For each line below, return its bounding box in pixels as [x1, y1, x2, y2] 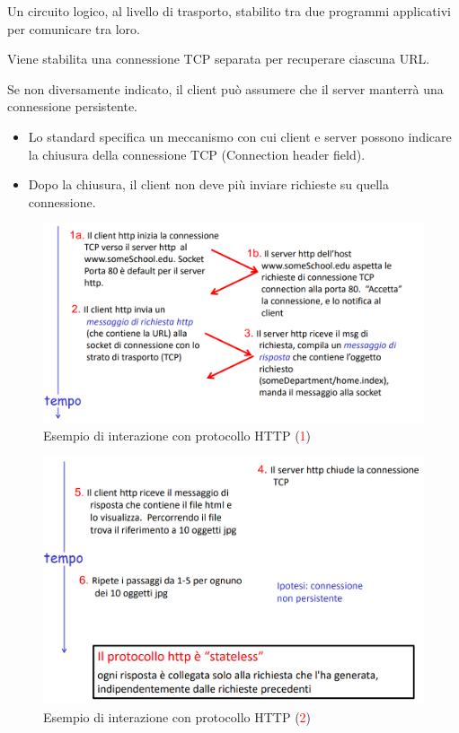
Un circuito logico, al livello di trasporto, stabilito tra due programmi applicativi [7, 2, 451, 20]
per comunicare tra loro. [7, 19, 140, 38]
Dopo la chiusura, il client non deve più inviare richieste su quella [28, 175, 389, 194]
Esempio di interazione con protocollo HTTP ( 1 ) [43, 425, 312, 444]
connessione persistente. [7, 97, 137, 116]
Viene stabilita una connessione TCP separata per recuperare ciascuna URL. [7, 49, 430, 68]
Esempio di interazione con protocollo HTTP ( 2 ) [43, 707, 312, 726]
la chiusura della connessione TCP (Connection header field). [28, 144, 366, 163]
